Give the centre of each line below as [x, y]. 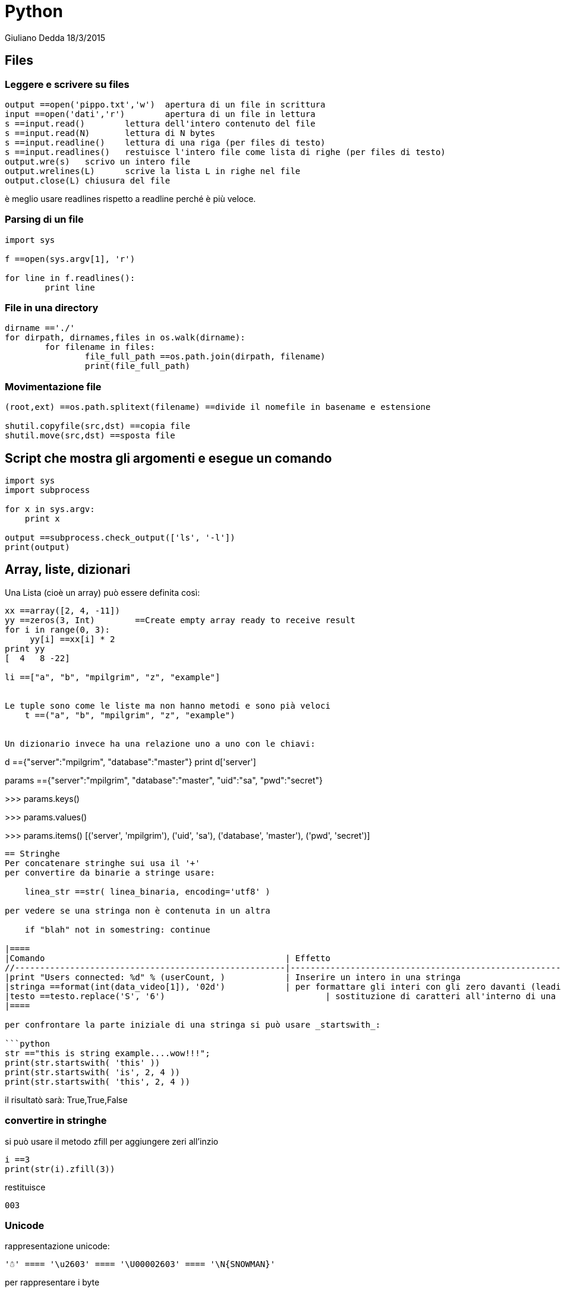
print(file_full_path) [137, 366]
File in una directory [52, 308]
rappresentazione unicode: [57, 1246]
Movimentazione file [53, 386]
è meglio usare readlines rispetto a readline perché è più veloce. [130, 198]
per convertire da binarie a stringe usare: [110, 872]
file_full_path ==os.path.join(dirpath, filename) [205, 357]
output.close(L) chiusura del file [88, 180]
